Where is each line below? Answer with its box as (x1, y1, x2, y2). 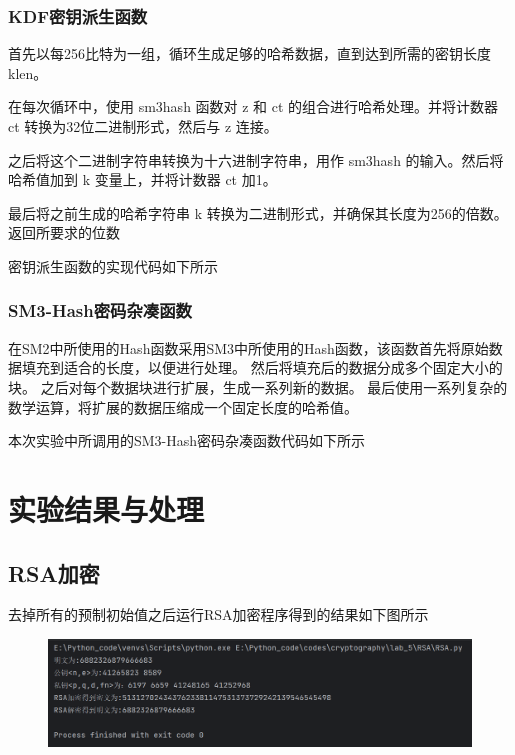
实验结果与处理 (8, 488, 205, 529)
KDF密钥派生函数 (8, 3, 148, 28)
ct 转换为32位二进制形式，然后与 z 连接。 (8, 116, 278, 136)
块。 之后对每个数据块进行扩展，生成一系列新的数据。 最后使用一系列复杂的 (8, 376, 508, 397)
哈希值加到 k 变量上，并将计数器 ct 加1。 (8, 169, 277, 190)
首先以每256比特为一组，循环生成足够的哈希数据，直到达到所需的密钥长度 (8, 43, 491, 64)
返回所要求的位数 (8, 222, 120, 243)
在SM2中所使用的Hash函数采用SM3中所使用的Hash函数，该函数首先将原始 (8, 337, 489, 358)
